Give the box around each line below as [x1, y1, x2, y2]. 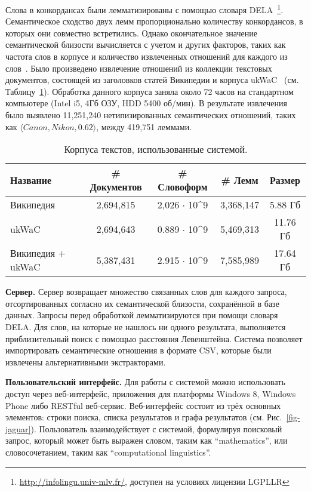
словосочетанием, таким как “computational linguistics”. [5, 445, 211, 458]
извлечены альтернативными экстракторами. [5, 355, 166, 368]
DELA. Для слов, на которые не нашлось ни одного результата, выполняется [5, 320, 286, 333]
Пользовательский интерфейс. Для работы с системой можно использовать [5, 376, 285, 388]
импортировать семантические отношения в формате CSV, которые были [5, 344, 272, 356]
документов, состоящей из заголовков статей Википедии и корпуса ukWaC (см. [5, 73, 299, 86]
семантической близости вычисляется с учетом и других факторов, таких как [5, 38, 286, 51]
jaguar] [5, 422, 31, 435]
